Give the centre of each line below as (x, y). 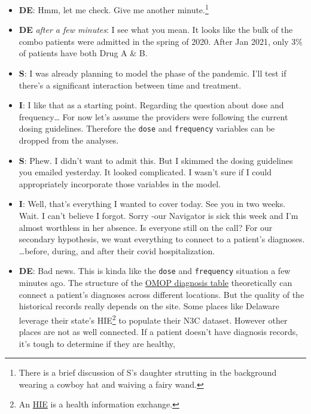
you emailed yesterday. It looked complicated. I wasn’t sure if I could (145, 172)
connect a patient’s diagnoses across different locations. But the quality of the (161, 294)
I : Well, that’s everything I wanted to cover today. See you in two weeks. (152, 204)
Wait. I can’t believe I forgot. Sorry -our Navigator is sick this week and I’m (158, 216)
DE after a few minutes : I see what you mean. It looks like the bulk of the (156, 30)
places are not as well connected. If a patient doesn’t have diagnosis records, (158, 332)
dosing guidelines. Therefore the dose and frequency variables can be (147, 128)
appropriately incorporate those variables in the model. (120, 183)
